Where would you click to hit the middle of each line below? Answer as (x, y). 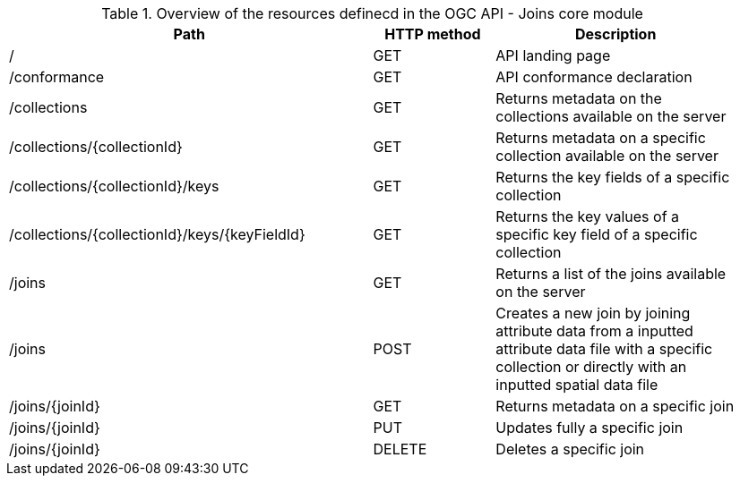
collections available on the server (611, 116)
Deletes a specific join (570, 449)
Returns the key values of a (588, 216)
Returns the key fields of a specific (613, 177)
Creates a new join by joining (593, 313)
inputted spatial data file (577, 385)
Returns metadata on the (579, 98)
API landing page (553, 55)
